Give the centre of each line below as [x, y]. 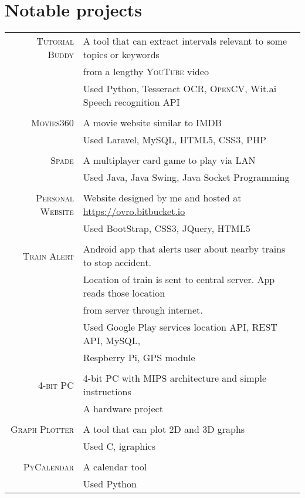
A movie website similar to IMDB [152, 123]
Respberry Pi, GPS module [139, 358]
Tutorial [55, 41]
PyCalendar [48, 467]
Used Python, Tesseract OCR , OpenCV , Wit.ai [180, 89]
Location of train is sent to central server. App [179, 280]
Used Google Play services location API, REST [180, 327]
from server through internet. [143, 310]
